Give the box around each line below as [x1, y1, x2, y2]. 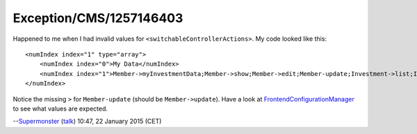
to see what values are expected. [13, 104, 108, 113]
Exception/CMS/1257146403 [13, 10, 183, 26]
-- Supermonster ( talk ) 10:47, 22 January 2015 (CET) [13, 117, 162, 126]
